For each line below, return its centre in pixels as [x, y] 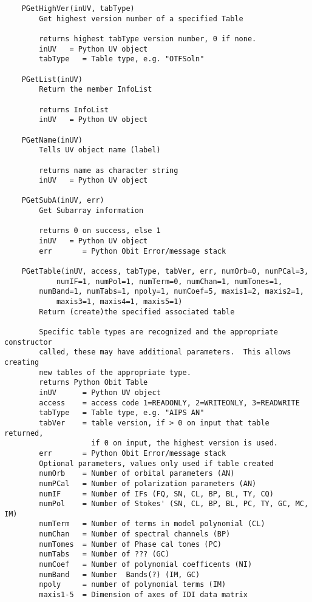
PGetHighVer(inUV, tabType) [78, 8]
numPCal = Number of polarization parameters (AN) [148, 483]
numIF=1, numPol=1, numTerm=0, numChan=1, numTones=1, [169, 281]
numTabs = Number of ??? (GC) [104, 554]
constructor [28, 342]
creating [22, 362]
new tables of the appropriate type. [115, 372]
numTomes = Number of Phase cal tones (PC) [130, 544]
